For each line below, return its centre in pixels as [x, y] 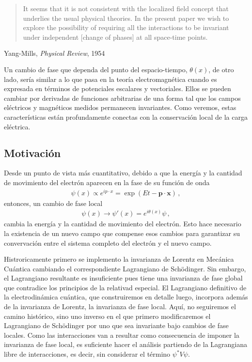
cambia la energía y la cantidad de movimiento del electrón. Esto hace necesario [123, 224]
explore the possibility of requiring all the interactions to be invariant [126, 27]
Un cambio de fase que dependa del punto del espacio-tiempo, [96, 69]
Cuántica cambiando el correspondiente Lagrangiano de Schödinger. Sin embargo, [125, 268]
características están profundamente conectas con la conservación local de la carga [126, 117]
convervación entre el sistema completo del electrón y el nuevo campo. [108, 243]
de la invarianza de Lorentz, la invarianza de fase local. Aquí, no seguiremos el [120, 307]
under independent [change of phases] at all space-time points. [115, 37]
